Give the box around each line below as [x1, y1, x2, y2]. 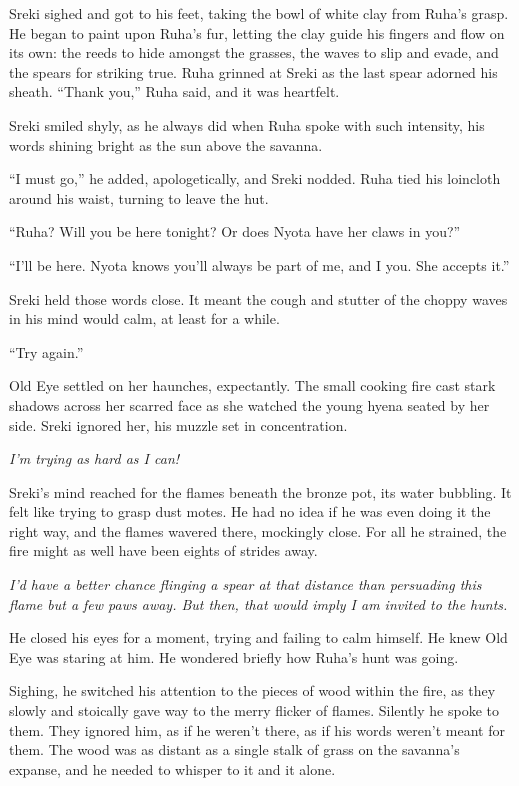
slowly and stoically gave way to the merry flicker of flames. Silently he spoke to [9, 700, 499, 721]
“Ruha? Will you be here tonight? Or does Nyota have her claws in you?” [9, 221, 461, 242]
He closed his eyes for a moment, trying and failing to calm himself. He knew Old [9, 627, 508, 648]
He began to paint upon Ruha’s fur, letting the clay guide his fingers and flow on [9, 22, 505, 43]
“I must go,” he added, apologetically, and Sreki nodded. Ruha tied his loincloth [9, 168, 501, 189]
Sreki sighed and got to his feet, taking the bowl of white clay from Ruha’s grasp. [9, 3, 509, 23]
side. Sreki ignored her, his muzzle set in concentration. [9, 414, 348, 435]
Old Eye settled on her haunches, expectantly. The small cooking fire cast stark [9, 375, 496, 396]
